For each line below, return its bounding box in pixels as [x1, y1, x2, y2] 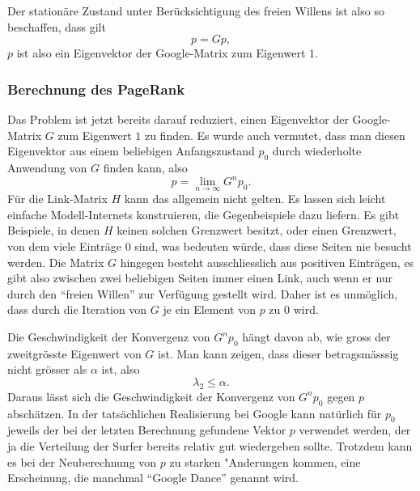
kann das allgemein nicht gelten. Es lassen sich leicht [124, 190, 386, 207]
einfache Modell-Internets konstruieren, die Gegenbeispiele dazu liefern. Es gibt [7, 205, 400, 222]
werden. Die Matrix [7, 253, 104, 270]
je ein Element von [163, 301, 256, 318]
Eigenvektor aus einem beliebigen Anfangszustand [7, 142, 255, 159]
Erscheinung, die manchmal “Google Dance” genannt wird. [7, 469, 299, 486]
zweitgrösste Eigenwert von [7, 345, 142, 362]
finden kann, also [103, 159, 188, 176]
